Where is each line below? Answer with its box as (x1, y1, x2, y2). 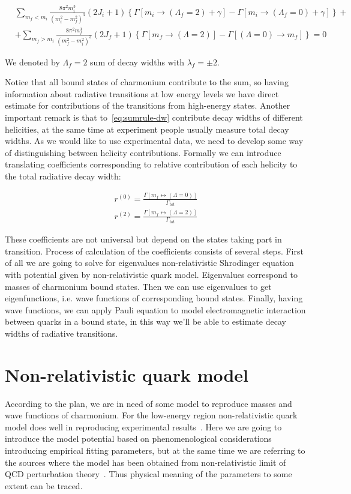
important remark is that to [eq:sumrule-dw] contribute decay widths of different (5, 110, 303, 123)
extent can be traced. (5, 479, 83, 492)
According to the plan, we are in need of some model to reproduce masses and (5, 397, 292, 409)
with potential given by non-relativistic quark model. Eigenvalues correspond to (5, 268, 298, 280)
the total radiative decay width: (5, 169, 121, 182)
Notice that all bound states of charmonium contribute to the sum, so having (5, 76, 289, 88)
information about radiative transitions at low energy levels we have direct (5, 87, 279, 100)
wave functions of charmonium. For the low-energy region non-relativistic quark (5, 409, 298, 421)
